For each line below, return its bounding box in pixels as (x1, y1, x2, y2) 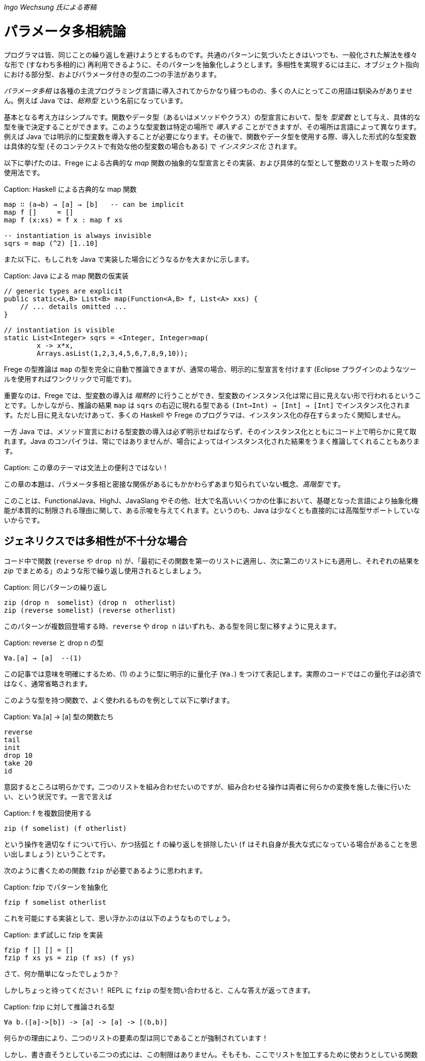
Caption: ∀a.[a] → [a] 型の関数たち (4, 713, 114, 721)
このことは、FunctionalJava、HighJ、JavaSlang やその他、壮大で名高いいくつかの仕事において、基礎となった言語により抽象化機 (4, 496, 418, 505)
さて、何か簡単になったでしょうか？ (4, 970, 119, 978)
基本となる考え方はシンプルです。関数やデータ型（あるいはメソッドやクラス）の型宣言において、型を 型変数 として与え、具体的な (4, 112, 421, 121)
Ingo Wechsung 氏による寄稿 (4, 3, 97, 11)
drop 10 (4, 751, 33, 760)
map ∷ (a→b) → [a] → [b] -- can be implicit (4, 200, 184, 208)
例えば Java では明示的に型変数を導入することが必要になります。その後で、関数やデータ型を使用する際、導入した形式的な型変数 (4, 132, 417, 141)
